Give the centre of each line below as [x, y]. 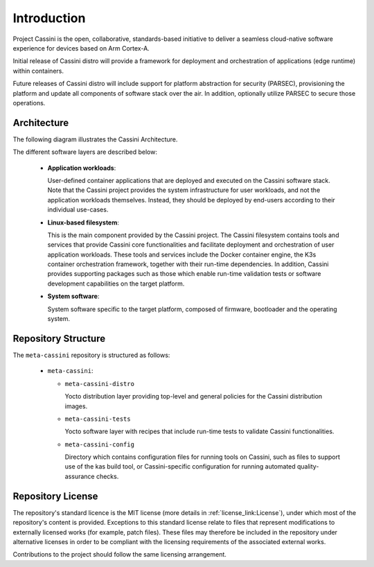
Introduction [49, 18]
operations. [29, 103]
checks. [107, 476]
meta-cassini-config [100, 444]
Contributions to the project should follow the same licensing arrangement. [119, 555]
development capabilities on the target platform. [116, 283]
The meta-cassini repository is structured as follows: [91, 355]
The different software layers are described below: [85, 152]
